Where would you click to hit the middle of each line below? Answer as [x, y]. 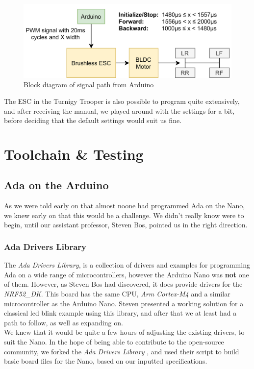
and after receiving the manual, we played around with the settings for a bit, [119, 111]
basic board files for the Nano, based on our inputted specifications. [106, 361]
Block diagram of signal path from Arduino [89, 85]
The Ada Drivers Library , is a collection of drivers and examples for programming [127, 265]
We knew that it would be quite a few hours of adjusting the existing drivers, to [124, 332]
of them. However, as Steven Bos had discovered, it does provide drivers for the [123, 284]
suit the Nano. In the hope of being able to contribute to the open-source [114, 342]
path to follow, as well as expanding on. [63, 322]
